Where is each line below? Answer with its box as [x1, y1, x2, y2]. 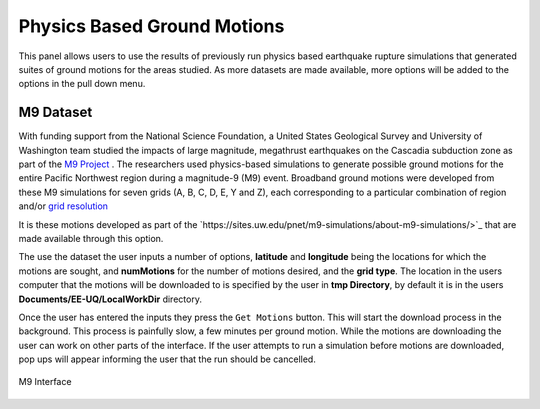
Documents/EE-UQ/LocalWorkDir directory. [18, 293, 202, 305]
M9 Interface [18, 376, 72, 388]
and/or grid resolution [18, 200, 109, 212]
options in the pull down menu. [18, 78, 146, 90]
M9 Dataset [18, 104, 93, 121]
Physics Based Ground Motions [18, 15, 285, 37]
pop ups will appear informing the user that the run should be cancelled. [18, 353, 317, 365]
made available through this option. [18, 232, 164, 244]
